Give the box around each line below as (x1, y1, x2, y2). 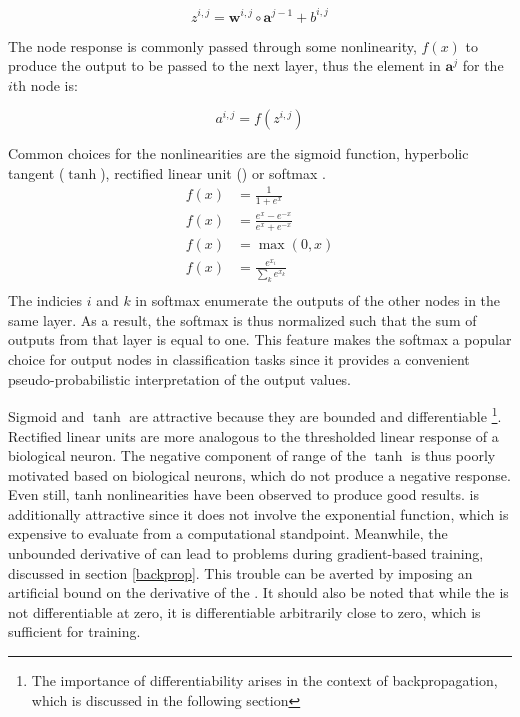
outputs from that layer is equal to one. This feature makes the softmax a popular (8, 329, 512, 350)
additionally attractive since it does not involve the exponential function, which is (8, 503, 509, 524)
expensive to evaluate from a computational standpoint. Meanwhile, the (8, 523, 448, 544)
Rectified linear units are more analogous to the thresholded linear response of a (8, 425, 499, 446)
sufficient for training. (8, 621, 141, 642)
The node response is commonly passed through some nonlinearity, (8, 35, 417, 56)
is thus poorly (410, 445, 496, 466)
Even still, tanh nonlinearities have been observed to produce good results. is (8, 484, 480, 505)
